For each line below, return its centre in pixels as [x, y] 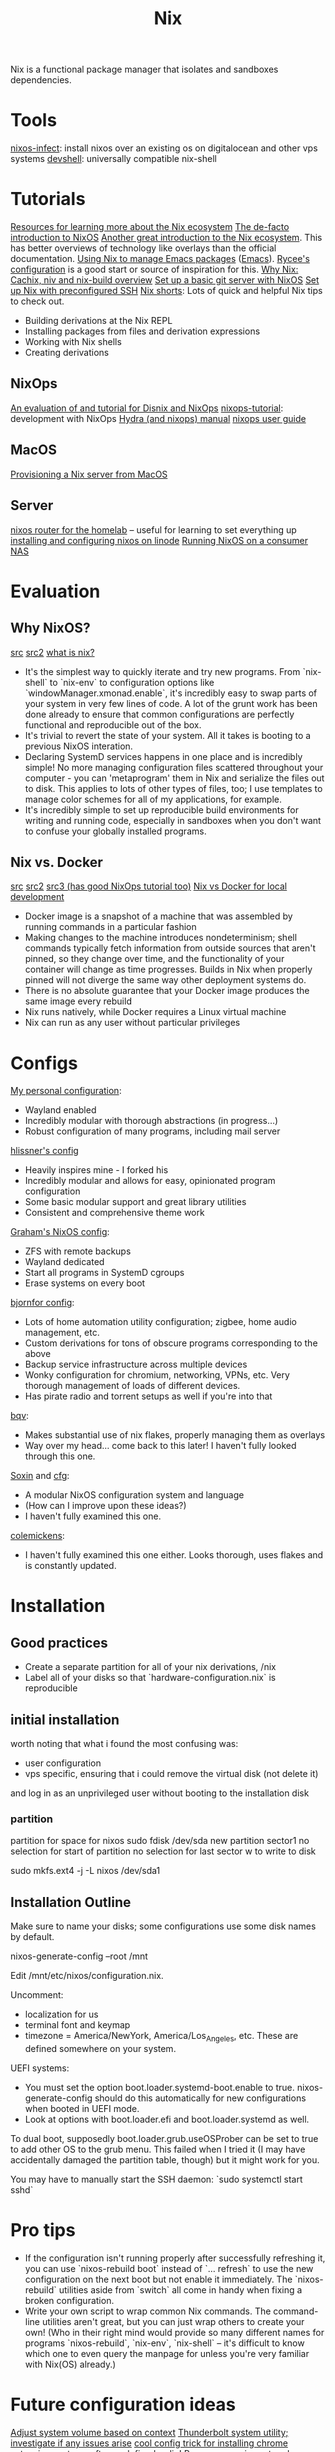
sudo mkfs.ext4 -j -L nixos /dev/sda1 [85, 1871]
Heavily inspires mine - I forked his [96, 1170]
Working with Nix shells [73, 342]
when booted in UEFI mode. [82, 2108]
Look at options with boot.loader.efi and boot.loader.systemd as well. [167, 2119]
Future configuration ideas [123, 2404]
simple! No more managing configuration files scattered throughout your [174, 767]
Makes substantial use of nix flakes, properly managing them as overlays [175, 1435]
